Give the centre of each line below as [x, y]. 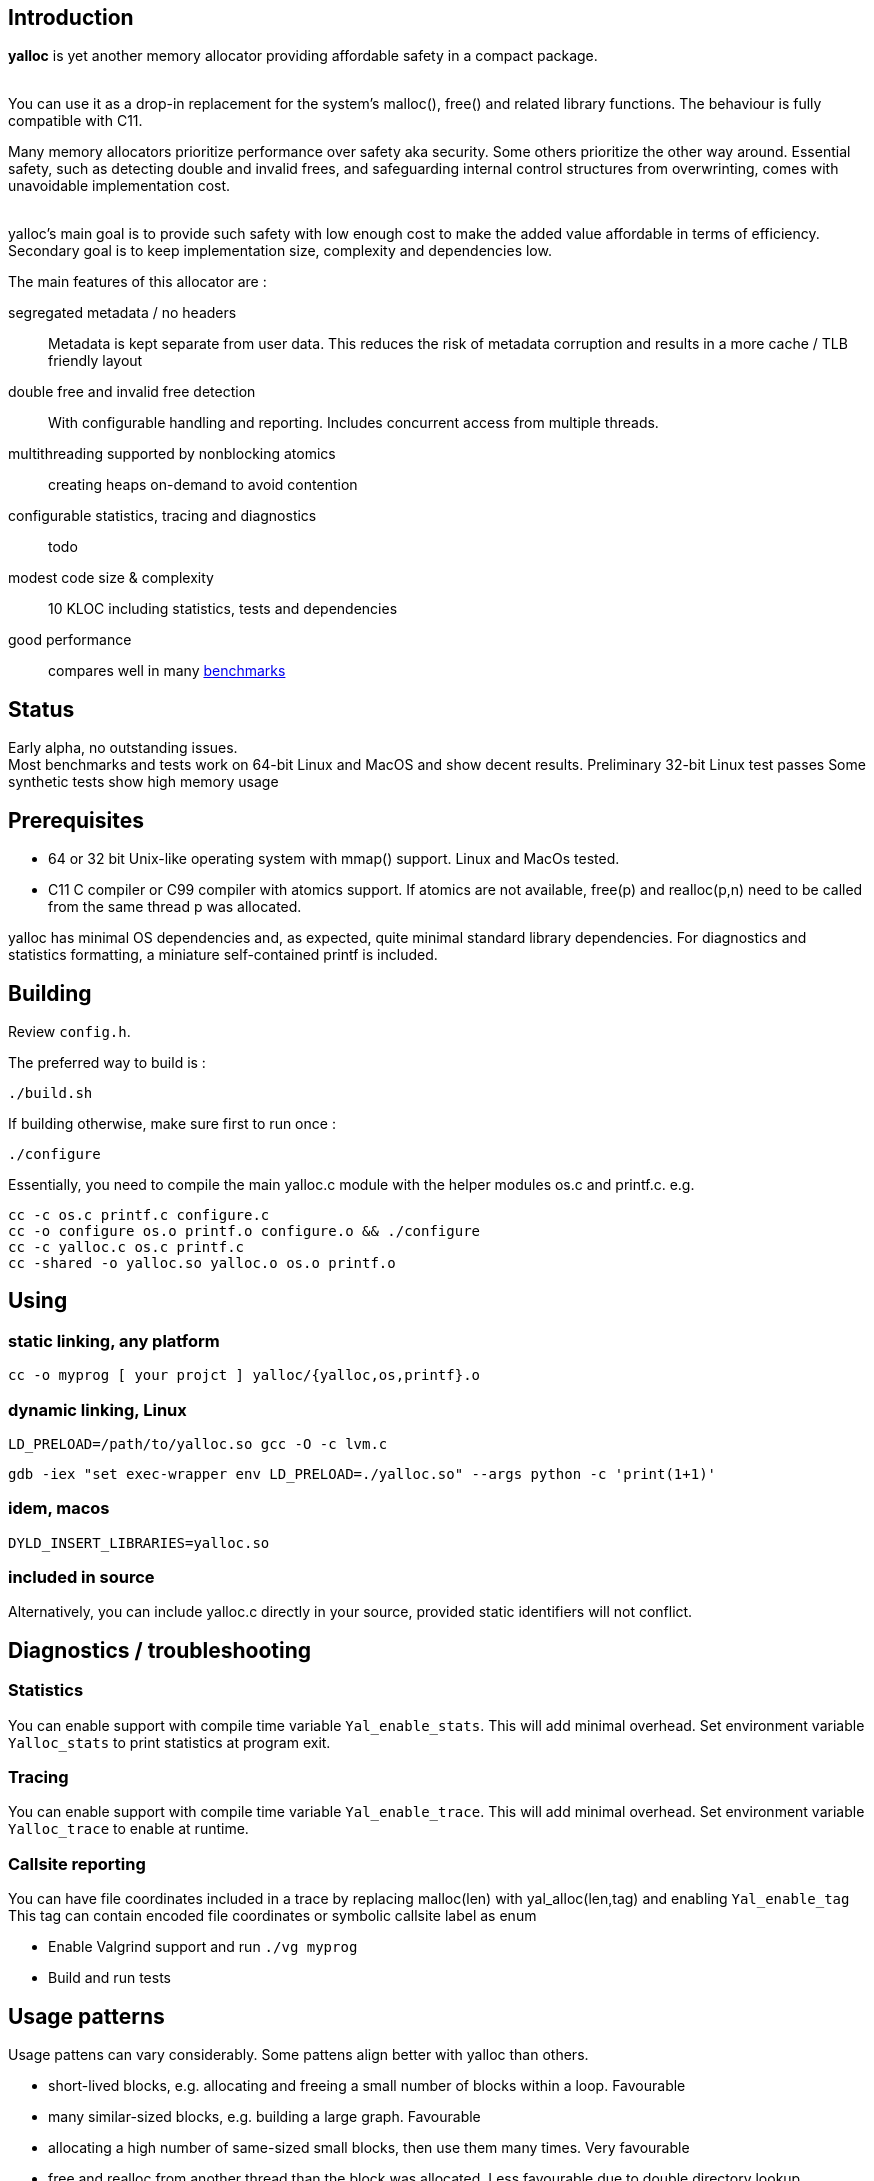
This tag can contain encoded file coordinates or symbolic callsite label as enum [272, 1916]
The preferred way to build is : [107, 1062]
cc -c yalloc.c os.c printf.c [126, 1246]
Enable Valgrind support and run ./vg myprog [203, 1947]
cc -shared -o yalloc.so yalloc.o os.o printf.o [202, 1262]
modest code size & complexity [111, 578]
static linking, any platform [114, 1340]
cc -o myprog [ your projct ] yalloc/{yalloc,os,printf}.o [244, 1375]
